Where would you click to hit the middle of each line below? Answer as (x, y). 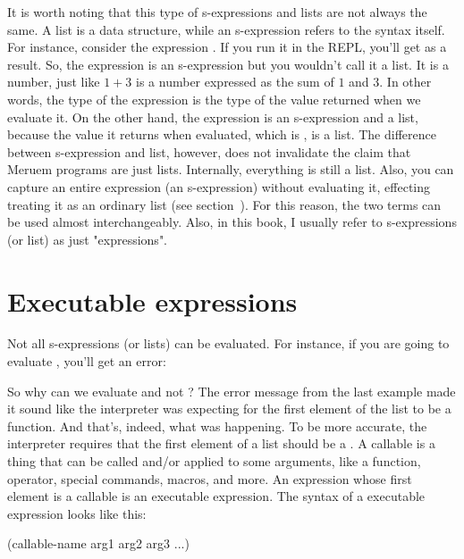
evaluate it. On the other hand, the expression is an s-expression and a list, (213, 117)
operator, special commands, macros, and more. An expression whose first (210, 478)
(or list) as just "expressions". (88, 239)
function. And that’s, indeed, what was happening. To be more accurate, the (217, 426)
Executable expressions (152, 300)
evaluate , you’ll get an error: (87, 361)
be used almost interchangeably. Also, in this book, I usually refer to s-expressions (232, 222)
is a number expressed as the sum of (235, 82)
